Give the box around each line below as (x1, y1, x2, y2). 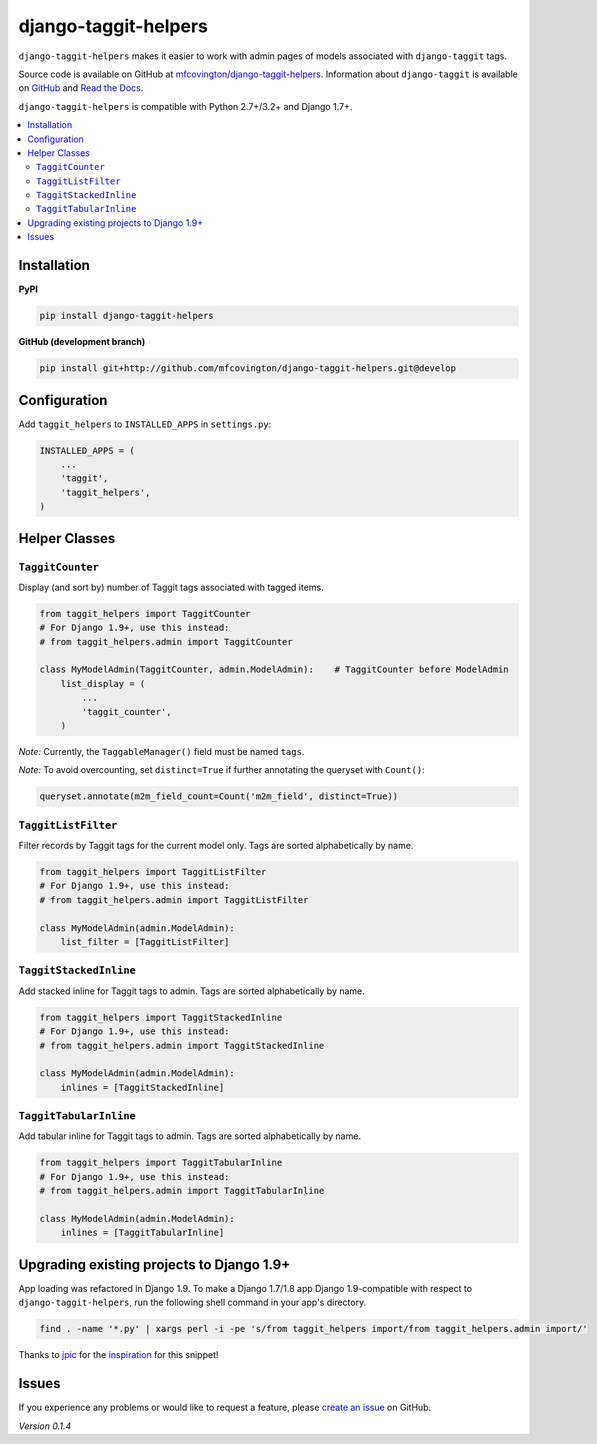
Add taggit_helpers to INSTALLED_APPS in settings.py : (18, 418, 272, 430)
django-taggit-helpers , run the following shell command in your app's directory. (18, 1296, 367, 1309)
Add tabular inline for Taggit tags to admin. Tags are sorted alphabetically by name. (18, 1130, 362, 1142)
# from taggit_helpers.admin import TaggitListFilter (39, 894, 309, 905)
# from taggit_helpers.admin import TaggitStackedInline (39, 1040, 325, 1051)
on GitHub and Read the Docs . (18, 82, 144, 94)
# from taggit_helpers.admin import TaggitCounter (39, 636, 294, 647)
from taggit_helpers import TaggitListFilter (39, 866, 267, 878)
